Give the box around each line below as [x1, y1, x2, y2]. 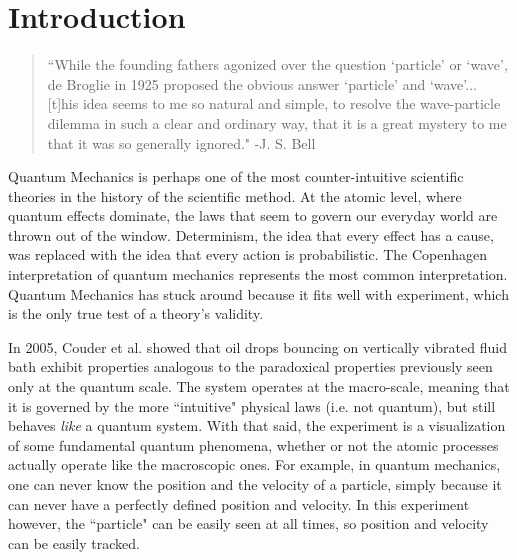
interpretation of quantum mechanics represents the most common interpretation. [8, 264, 508, 285]
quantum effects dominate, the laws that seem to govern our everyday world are [8, 205, 498, 226]
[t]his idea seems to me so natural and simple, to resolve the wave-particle [47, 93, 501, 114]
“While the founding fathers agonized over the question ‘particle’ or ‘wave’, [47, 54, 508, 75]
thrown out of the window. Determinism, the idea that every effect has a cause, [8, 224, 494, 245]
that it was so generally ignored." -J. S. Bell [47, 132, 316, 153]
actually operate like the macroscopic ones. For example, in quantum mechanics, [8, 454, 501, 475]
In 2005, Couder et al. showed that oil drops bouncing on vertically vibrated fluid [8, 336, 507, 357]
